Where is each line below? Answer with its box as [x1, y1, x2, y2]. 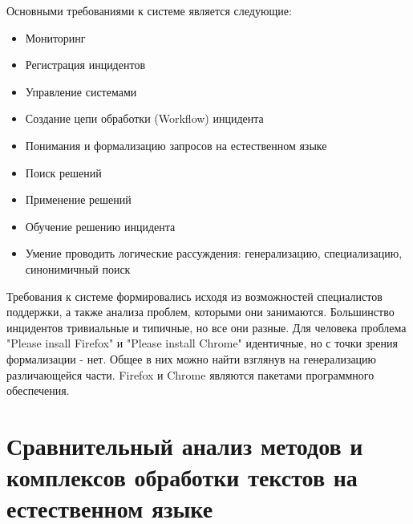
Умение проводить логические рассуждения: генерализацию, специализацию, [25, 245, 403, 262]
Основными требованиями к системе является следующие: [6, 2, 292, 18]
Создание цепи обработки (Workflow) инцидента [25, 110, 264, 127]
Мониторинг [25, 29, 86, 46]
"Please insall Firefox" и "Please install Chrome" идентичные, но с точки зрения [6, 335, 398, 351]
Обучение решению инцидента [25, 217, 176, 234]
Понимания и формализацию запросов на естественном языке [25, 136, 327, 153]
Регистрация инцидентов [25, 56, 145, 73]
